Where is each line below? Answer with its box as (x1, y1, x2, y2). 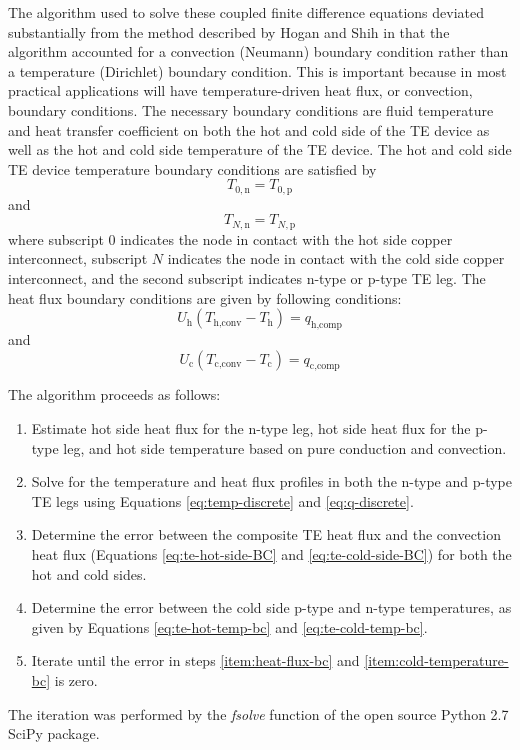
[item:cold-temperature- (364, 650, 509, 671)
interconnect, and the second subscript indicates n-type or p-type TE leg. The (8, 268, 486, 289)
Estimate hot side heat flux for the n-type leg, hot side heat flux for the (31, 418, 471, 438)
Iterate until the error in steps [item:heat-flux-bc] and (31, 650, 360, 671)
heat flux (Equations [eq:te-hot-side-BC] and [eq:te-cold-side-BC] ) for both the (31, 543, 512, 564)
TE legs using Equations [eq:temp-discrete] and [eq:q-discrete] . (31, 490, 414, 511)
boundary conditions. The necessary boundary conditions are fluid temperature (8, 99, 494, 120)
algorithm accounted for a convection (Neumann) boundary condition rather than (8, 41, 509, 62)
